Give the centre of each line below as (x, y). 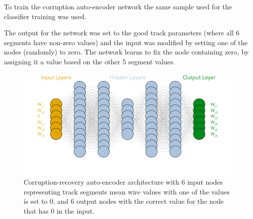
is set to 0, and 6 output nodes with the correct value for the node (124, 201)
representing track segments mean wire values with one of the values (127, 191)
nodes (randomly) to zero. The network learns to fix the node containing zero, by (126, 52)
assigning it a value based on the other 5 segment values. (90, 61)
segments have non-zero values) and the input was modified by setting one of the (126, 42)
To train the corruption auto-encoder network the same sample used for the (118, 6)
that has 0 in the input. (59, 210)
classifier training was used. (45, 16)
